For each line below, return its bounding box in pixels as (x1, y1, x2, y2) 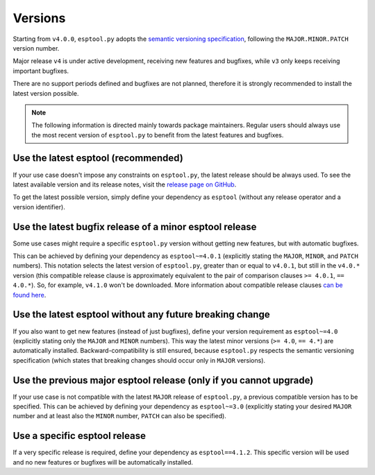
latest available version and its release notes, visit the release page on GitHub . (12, 180, 237, 189)
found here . (12, 291, 47, 299)
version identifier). (12, 202, 65, 211)
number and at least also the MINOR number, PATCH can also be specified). (12, 412, 227, 420)
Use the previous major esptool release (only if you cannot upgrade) (12, 374, 314, 386)
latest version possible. (12, 89, 79, 97)
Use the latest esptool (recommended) (12, 153, 183, 164)
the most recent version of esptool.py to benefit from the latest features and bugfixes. (31, 130, 284, 139)
